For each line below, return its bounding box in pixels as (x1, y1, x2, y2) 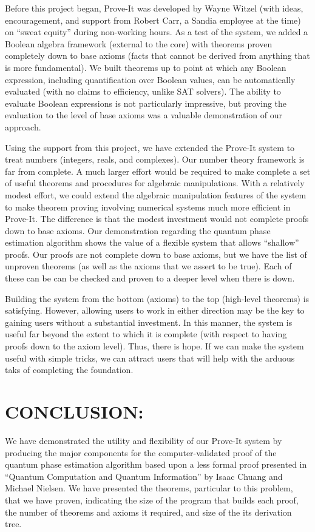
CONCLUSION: (5, 399, 144, 423)
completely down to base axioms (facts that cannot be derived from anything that (5, 49, 310, 62)
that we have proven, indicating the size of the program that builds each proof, (5, 493, 299, 506)
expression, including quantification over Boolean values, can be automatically (5, 73, 296, 86)
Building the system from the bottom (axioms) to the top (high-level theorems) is (5, 292, 310, 305)
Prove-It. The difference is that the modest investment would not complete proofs (5, 212, 309, 225)
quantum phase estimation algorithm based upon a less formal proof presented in (5, 458, 307, 471)
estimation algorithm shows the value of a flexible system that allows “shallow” (5, 236, 299, 249)
